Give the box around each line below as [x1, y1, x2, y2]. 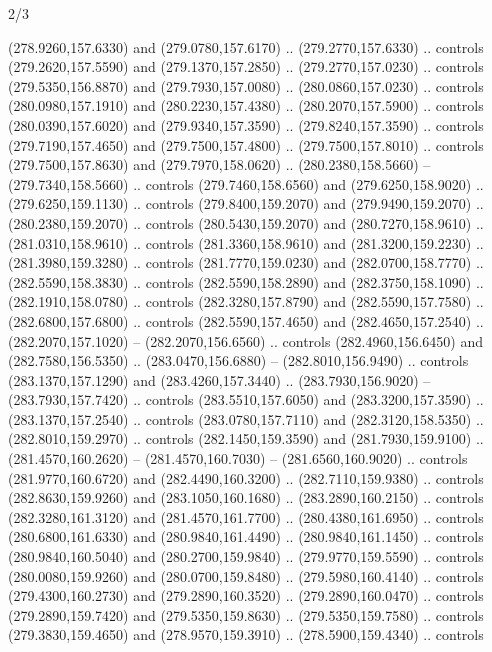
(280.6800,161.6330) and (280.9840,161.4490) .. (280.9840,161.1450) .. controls [8, 526, 484, 547]
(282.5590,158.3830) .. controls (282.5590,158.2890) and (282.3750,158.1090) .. [8, 271, 484, 292]
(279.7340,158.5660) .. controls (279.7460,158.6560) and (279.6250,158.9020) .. [8, 173, 484, 194]
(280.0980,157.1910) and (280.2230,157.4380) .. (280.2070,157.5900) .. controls [8, 95, 484, 116]
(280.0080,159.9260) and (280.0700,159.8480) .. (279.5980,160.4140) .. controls [8, 565, 484, 586]
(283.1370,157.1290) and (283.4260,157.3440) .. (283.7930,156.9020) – [8, 369, 431, 390]
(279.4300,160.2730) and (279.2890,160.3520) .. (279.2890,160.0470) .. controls [8, 585, 484, 606]
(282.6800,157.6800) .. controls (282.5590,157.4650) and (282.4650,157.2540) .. [8, 310, 484, 331]
